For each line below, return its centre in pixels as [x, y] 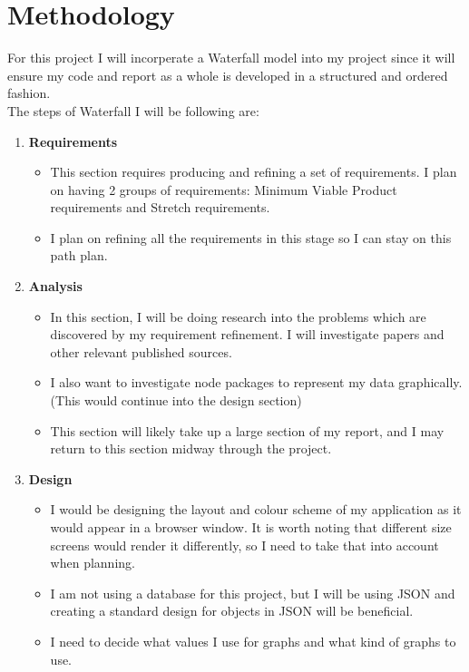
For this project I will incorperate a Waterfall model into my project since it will [231, 58]
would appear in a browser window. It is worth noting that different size [251, 527]
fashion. [29, 93]
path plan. [79, 255]
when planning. [93, 563]
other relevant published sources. [141, 351]
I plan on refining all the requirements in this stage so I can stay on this [251, 237]
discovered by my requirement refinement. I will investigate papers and [247, 334]
